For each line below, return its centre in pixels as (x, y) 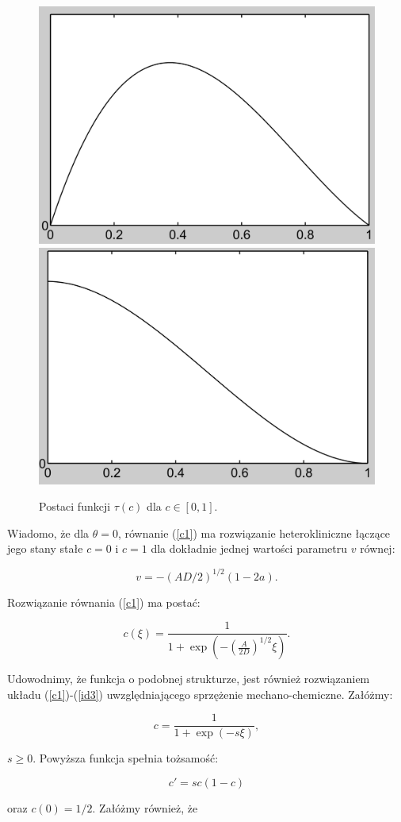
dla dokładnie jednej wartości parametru (249, 548)
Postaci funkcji (75, 506)
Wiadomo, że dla (48, 533)
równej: (378, 548)
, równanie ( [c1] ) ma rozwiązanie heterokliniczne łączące (254, 533)
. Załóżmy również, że (145, 807)
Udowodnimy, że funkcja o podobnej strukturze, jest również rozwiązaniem (189, 679)
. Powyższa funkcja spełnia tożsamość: (126, 758)
